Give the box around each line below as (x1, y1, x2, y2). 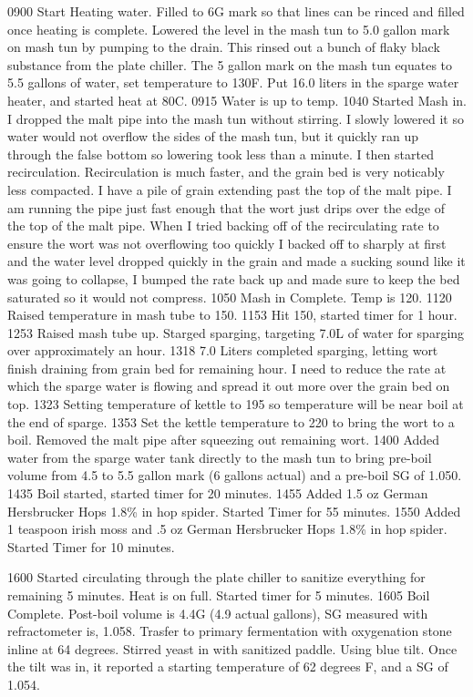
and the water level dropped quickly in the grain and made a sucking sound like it (7, 251, 466, 271)
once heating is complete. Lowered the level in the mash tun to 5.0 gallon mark (7, 19, 450, 38)
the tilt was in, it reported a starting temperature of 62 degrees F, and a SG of (7, 657, 448, 676)
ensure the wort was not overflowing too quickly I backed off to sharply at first (7, 233, 447, 252)
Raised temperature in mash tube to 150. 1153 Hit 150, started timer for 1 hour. (7, 305, 458, 324)
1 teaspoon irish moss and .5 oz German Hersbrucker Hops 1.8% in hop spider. (7, 519, 447, 538)
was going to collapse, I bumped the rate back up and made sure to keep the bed (7, 269, 460, 288)
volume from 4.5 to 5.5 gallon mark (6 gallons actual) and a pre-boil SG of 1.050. (7, 466, 462, 485)
